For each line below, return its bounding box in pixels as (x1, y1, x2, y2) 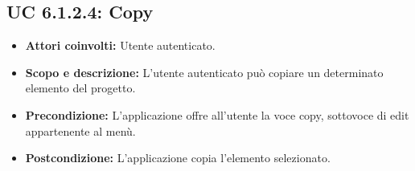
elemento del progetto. (25, 79, 136, 96)
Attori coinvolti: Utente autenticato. (25, 37, 216, 54)
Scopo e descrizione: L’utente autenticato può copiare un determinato (25, 63, 384, 80)
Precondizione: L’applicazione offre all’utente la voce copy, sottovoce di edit (25, 106, 409, 123)
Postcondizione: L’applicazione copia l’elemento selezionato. (25, 149, 331, 166)
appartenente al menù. (25, 122, 136, 139)
